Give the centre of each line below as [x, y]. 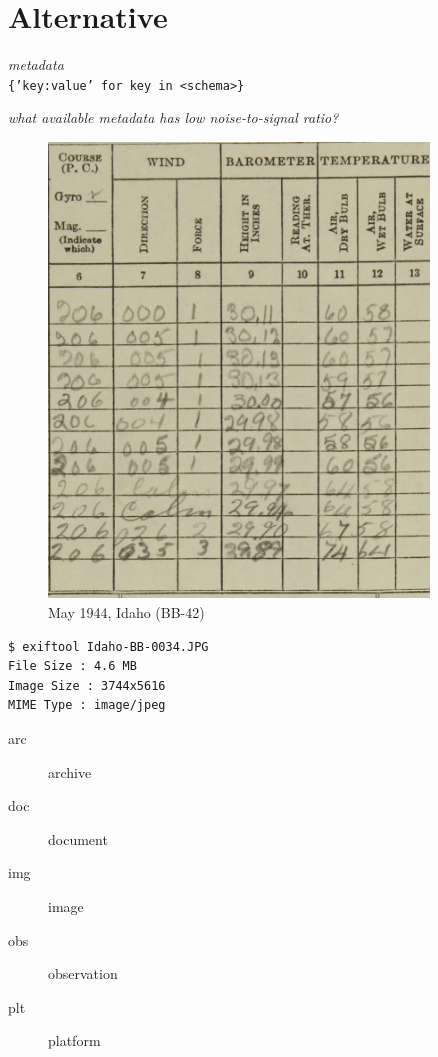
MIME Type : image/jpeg [87, 705]
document [78, 838]
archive [70, 771]
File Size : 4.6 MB [72, 666]
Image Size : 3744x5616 [87, 685]
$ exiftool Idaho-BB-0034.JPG [108, 646]
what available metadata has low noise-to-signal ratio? [173, 117]
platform [74, 1040]
